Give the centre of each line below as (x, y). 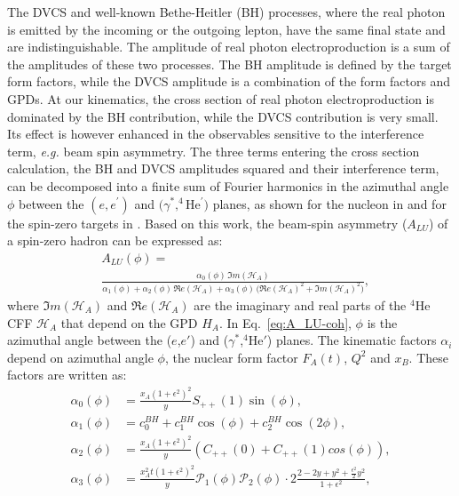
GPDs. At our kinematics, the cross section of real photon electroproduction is (221, 98)
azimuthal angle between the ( (90, 340)
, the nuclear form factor (231, 357)
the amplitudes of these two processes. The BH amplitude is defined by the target (229, 64)
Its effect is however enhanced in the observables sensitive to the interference (216, 134)
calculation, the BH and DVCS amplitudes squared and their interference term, (223, 168)
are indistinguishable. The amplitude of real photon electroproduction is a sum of (229, 47)
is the (382, 322)
